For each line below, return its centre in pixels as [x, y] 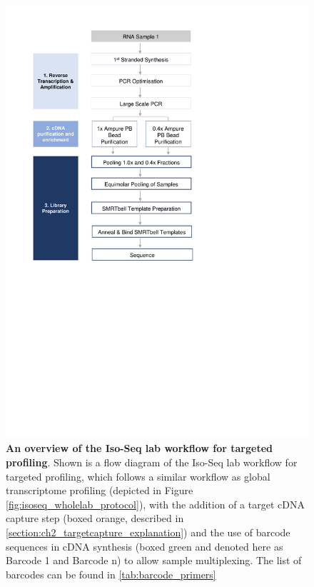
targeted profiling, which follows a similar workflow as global [138, 476]
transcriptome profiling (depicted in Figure [100, 490]
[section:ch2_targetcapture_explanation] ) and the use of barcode [148, 532]
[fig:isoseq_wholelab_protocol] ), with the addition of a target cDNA [155, 504]
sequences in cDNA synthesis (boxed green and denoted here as [145, 546]
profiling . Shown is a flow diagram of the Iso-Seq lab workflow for [152, 462]
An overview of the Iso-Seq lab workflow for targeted [140, 448]
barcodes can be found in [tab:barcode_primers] [111, 574]
